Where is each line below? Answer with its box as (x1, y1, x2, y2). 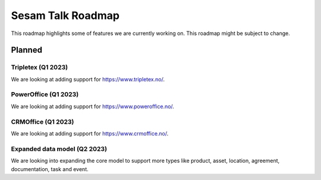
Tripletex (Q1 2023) (11, 63, 68, 71)
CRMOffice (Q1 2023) (11, 118, 74, 126)
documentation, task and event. (11, 165, 89, 172)
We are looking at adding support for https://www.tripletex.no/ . (11, 75, 165, 83)
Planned (11, 45, 43, 55)
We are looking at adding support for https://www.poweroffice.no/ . (11, 103, 175, 110)
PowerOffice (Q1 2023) (11, 90, 79, 99)
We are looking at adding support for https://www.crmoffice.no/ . (11, 130, 169, 137)
